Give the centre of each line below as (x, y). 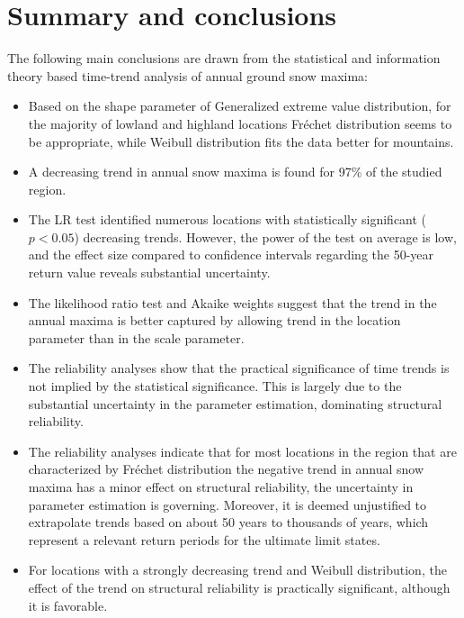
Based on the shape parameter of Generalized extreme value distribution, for (240, 106)
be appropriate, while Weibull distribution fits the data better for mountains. (241, 141)
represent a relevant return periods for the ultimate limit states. (204, 539)
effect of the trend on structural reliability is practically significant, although (239, 587)
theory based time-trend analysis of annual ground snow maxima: (188, 75)
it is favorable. (68, 605)
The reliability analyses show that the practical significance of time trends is (239, 368)
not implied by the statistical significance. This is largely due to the (215, 386)
